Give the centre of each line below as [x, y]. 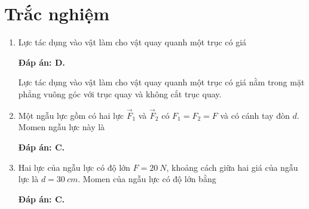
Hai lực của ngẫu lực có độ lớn [74, 167]
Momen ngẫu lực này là [62, 127]
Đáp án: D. [42, 62]
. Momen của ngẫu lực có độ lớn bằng [147, 179]
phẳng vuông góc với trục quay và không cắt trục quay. [120, 93]
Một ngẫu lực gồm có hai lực [71, 115]
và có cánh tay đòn [255, 115]
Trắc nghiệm [57, 13]
